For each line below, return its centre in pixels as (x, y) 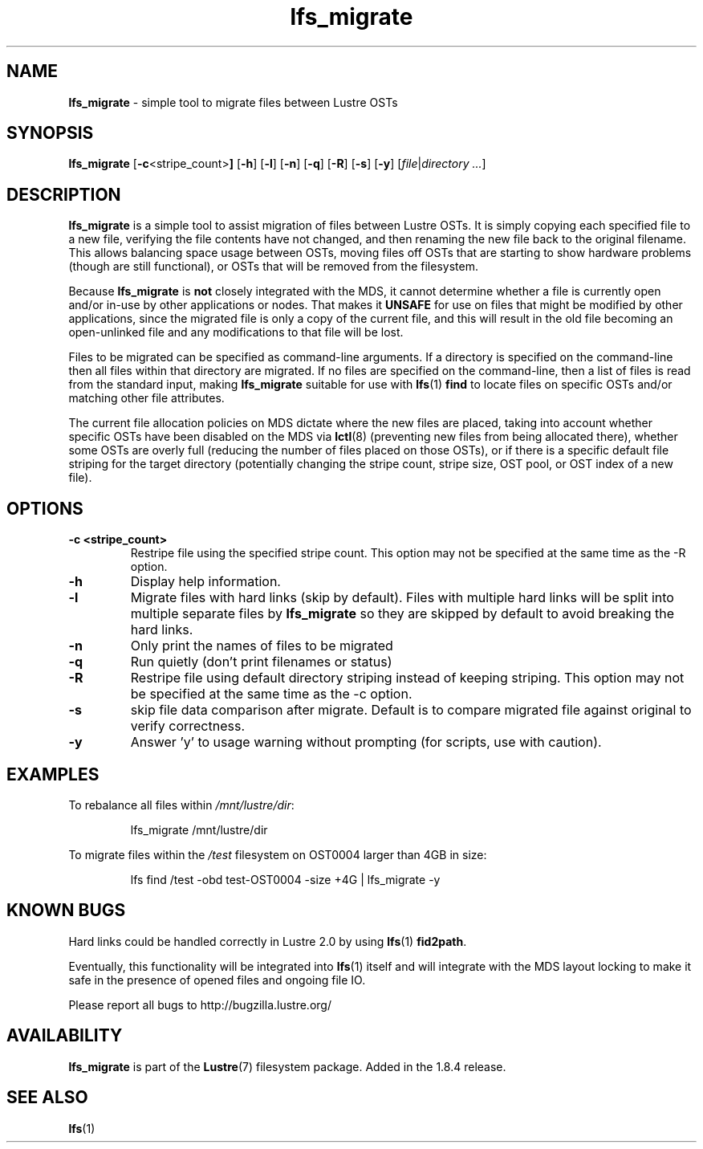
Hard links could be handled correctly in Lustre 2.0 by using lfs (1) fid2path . (268, 941)
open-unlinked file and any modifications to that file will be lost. (236, 332)
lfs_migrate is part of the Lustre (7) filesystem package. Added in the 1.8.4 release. (287, 1066)
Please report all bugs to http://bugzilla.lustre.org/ (200, 1004)
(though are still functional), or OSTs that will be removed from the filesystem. (273, 267)
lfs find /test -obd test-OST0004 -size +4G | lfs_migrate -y (285, 879)
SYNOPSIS (50, 133)
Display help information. (205, 582)
